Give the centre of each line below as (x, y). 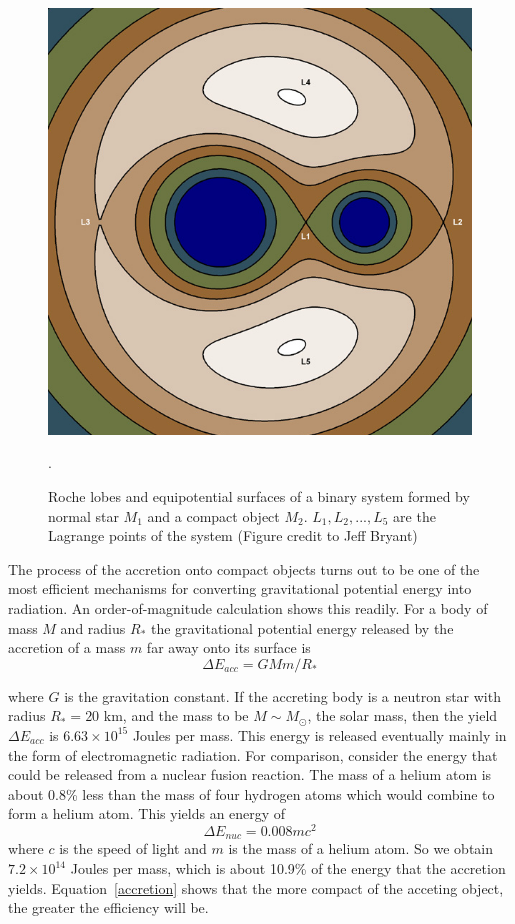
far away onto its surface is (228, 647)
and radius (93, 627)
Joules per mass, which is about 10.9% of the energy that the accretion (288, 868)
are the (414, 515)
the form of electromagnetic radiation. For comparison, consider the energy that (253, 754)
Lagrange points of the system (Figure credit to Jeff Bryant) (233, 535)
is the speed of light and (133, 848)
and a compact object (213, 515)
